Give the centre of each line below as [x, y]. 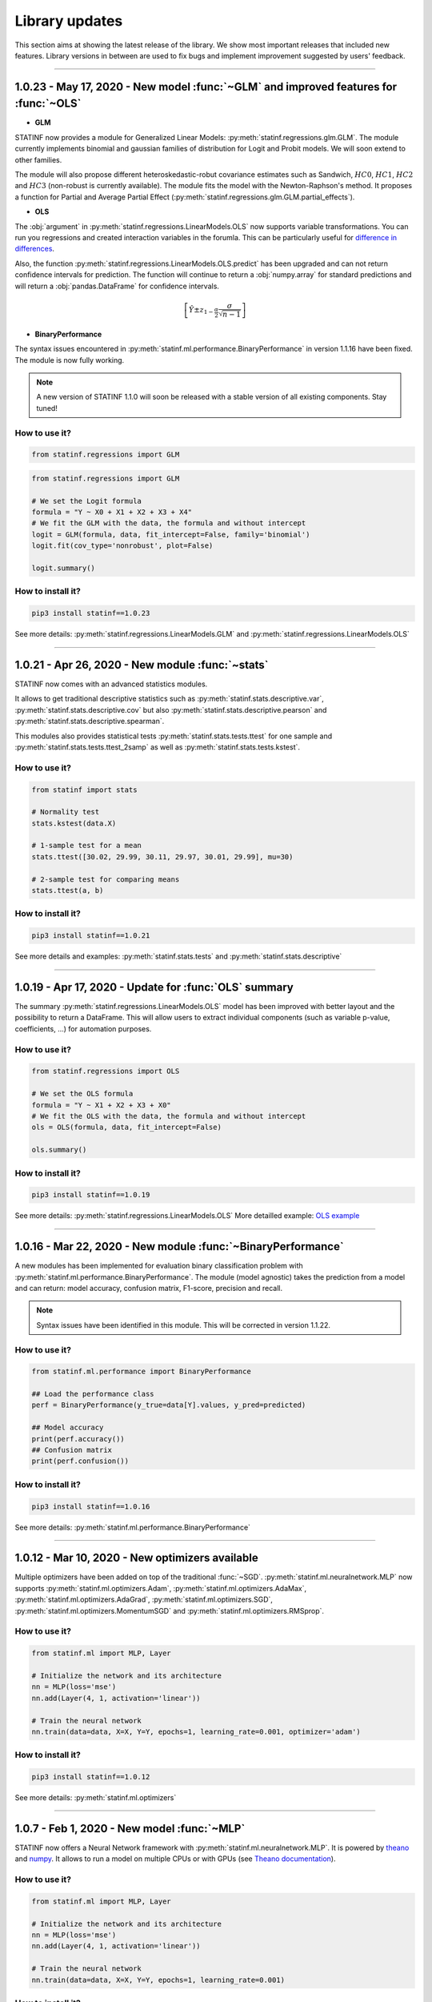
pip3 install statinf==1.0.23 [91, 613]
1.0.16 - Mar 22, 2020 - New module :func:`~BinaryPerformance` [179, 1246]
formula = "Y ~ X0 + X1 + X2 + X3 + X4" [112, 512]
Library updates [69, 21]
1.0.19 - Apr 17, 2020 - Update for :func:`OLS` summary [154, 987]
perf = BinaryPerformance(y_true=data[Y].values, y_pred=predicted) [169, 1405]
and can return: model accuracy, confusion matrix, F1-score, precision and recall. [149, 1288]
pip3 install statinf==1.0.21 [91, 936]
